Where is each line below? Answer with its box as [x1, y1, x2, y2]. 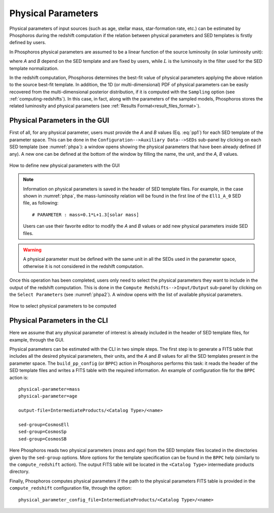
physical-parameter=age [18, 393, 78, 399]
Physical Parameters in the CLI [9, 316, 109, 325]
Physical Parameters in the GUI [9, 116, 109, 125]
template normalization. [9, 65, 59, 71]
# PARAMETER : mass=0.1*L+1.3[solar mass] [32, 212, 140, 218]
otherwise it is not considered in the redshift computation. [23, 263, 144, 269]
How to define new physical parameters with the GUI [9, 162, 120, 168]
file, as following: [23, 200, 59, 206]
